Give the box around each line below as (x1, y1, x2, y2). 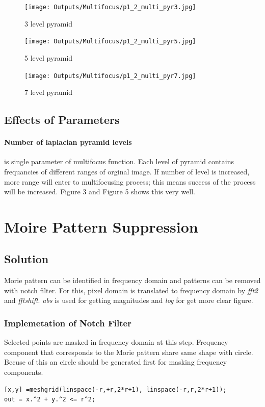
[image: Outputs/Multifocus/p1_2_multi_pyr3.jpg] (24, 4, 196, 11)
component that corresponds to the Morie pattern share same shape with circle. (4, 346, 253, 357)
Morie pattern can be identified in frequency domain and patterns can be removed (4, 275, 261, 286)
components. (4, 367, 43, 377)
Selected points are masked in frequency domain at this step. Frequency (4, 337, 228, 347)
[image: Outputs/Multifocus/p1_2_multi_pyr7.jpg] (24, 72, 196, 80)
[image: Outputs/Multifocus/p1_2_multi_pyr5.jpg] (24, 38, 196, 45)
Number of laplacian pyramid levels (4, 137, 132, 147)
